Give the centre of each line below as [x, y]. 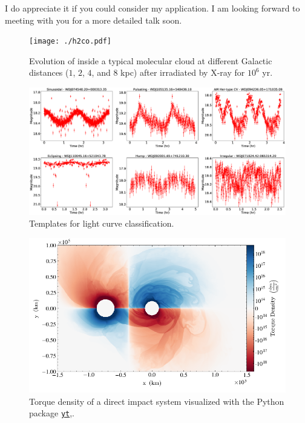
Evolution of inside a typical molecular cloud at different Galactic [151, 60]
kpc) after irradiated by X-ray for [183, 72]
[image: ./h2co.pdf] [71, 42]
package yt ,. [52, 413]
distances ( [49, 72]
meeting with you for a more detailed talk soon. [93, 20]
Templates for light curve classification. [102, 223]
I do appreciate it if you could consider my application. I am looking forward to [152, 8]
